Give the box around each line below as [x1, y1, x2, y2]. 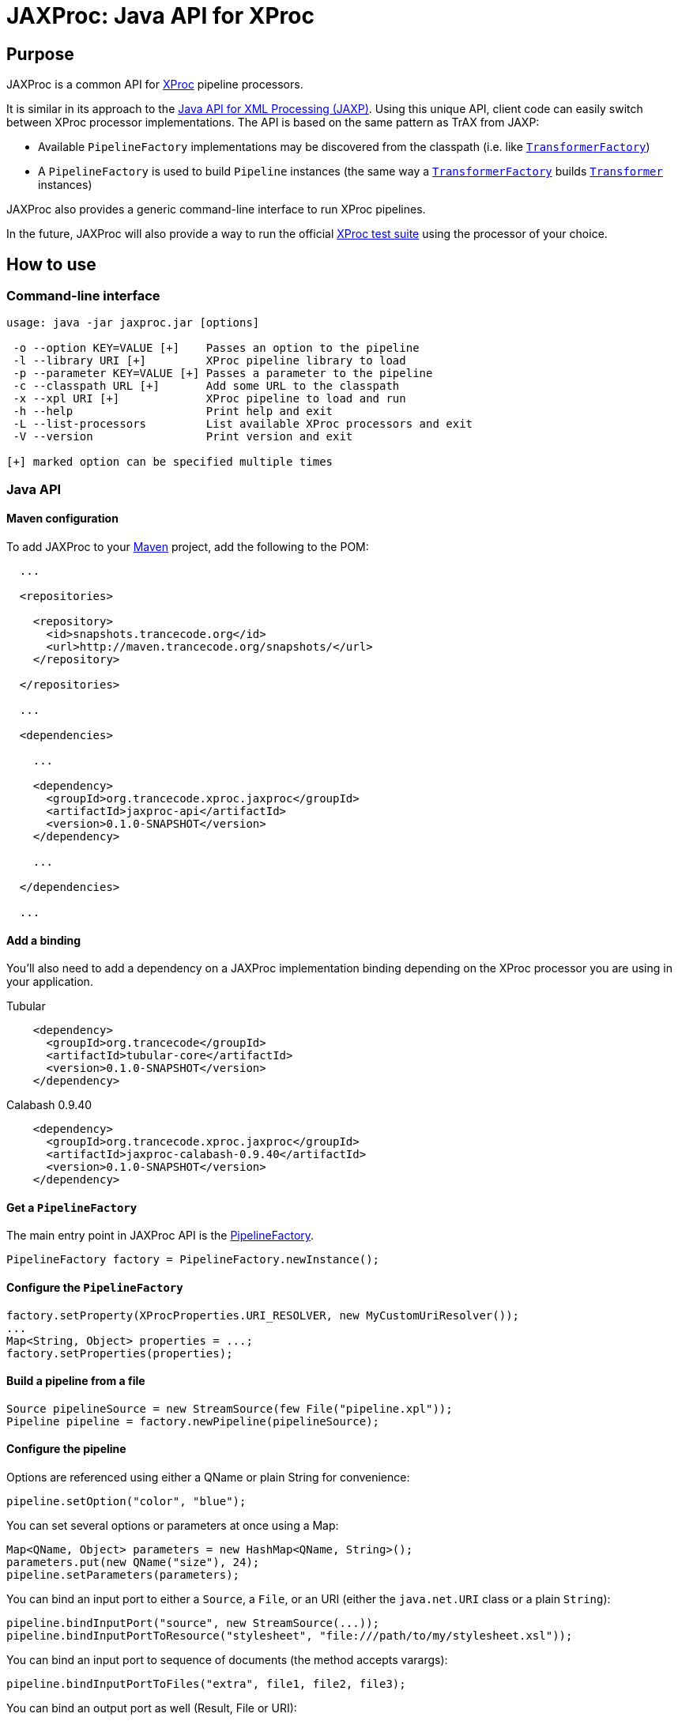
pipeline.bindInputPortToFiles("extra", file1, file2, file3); [6, 1678, 406, 1691]
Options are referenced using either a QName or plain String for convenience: [6, 1470, 410, 1485]
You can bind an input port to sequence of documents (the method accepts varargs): [6, 1653, 448, 1667]
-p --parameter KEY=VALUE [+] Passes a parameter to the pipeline [13, 367, 433, 380]
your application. [6, 975, 93, 989]
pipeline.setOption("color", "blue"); [6, 1495, 247, 1508]
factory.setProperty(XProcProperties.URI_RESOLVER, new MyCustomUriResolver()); [6, 1308, 520, 1322]
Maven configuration [6, 511, 119, 526]
